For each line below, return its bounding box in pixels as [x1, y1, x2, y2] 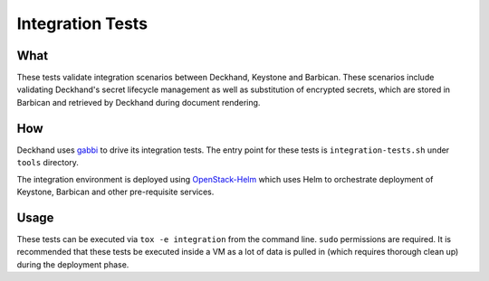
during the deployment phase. [16, 258, 129, 270]
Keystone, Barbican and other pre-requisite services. [16, 186, 215, 197]
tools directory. [16, 157, 79, 168]
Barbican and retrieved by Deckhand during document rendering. [16, 97, 261, 108]
